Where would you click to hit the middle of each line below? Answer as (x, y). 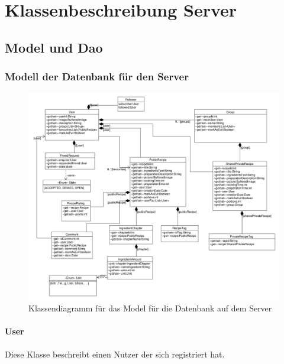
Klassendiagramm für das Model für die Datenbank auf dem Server (150, 308)
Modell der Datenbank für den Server (97, 77)
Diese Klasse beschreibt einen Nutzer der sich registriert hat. (115, 354)
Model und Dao (54, 47)
